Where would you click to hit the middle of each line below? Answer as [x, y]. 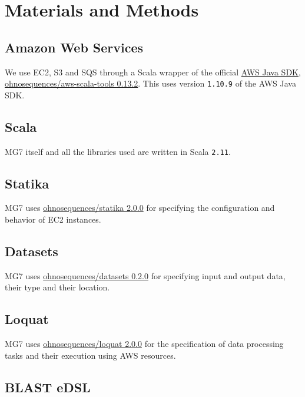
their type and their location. [57, 287]
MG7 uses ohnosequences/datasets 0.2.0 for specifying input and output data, [145, 275]
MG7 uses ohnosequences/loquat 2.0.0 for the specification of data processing [144, 344]
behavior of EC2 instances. [53, 219]
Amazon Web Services [74, 47]
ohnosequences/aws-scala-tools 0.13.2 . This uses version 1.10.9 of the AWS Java [150, 83]
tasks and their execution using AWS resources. [90, 355]
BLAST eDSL [48, 387]
